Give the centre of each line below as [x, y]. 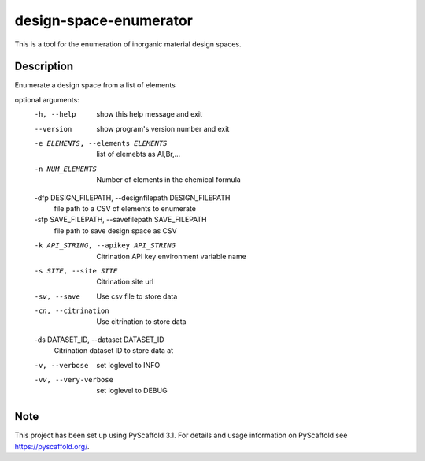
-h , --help [55, 115]
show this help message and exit [149, 114]
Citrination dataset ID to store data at [113, 351]
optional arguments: [47, 99]
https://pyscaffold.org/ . [52, 446]
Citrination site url [125, 282]
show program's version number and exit [163, 128]
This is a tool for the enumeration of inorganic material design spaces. [128, 44]
